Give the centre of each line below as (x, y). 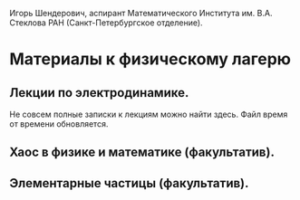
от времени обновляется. (59, 124)
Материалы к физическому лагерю (150, 59)
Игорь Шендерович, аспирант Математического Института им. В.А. (141, 13)
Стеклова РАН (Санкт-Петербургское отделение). (106, 23)
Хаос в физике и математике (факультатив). (142, 152)
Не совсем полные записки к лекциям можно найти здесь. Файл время (149, 114)
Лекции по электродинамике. (99, 93)
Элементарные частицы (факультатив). (129, 183)
